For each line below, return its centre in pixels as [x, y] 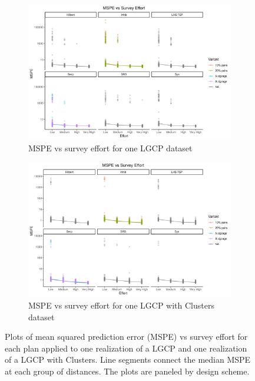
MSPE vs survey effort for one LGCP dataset [110, 148]
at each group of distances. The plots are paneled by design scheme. [127, 371]
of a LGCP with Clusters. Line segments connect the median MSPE [128, 360]
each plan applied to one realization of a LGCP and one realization [126, 348]
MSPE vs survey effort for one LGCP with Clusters [121, 305]
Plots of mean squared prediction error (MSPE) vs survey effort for [126, 337]
